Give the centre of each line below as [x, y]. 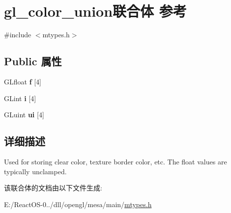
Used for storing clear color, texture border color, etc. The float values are [115, 161]
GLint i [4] [20, 98]
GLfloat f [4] [23, 81]
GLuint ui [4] [24, 115]
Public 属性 [33, 61]
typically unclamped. [35, 171]
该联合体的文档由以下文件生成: [53, 188]
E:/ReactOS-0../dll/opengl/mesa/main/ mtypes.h [78, 204]
